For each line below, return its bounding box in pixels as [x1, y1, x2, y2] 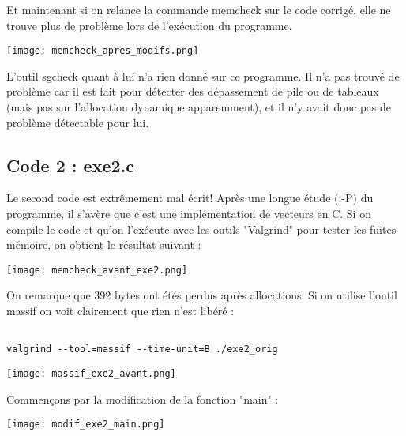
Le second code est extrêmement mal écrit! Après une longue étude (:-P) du [6, 190, 374, 206]
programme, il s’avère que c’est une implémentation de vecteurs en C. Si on [6, 205, 371, 222]
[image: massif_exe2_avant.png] [6, 367, 176, 379]
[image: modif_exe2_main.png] [6, 419, 165, 430]
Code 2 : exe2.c [6, 152, 134, 177]
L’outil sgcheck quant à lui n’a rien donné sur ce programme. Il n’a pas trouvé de [6, 67, 400, 84]
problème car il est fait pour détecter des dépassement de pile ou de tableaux [6, 83, 379, 100]
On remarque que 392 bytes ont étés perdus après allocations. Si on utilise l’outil [6, 287, 397, 303]
